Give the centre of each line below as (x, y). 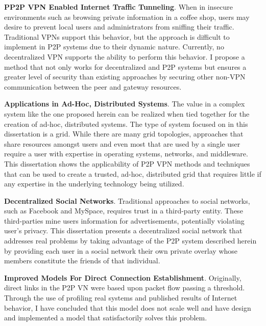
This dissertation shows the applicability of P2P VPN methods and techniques (127, 163)
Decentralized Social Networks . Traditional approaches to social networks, (127, 200)
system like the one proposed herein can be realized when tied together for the (127, 113)
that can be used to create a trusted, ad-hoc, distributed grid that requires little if (133, 173)
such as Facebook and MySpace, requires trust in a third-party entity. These (124, 211)
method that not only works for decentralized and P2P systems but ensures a (125, 66)
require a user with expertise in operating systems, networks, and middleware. (126, 154)
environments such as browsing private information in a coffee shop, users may (127, 17)
